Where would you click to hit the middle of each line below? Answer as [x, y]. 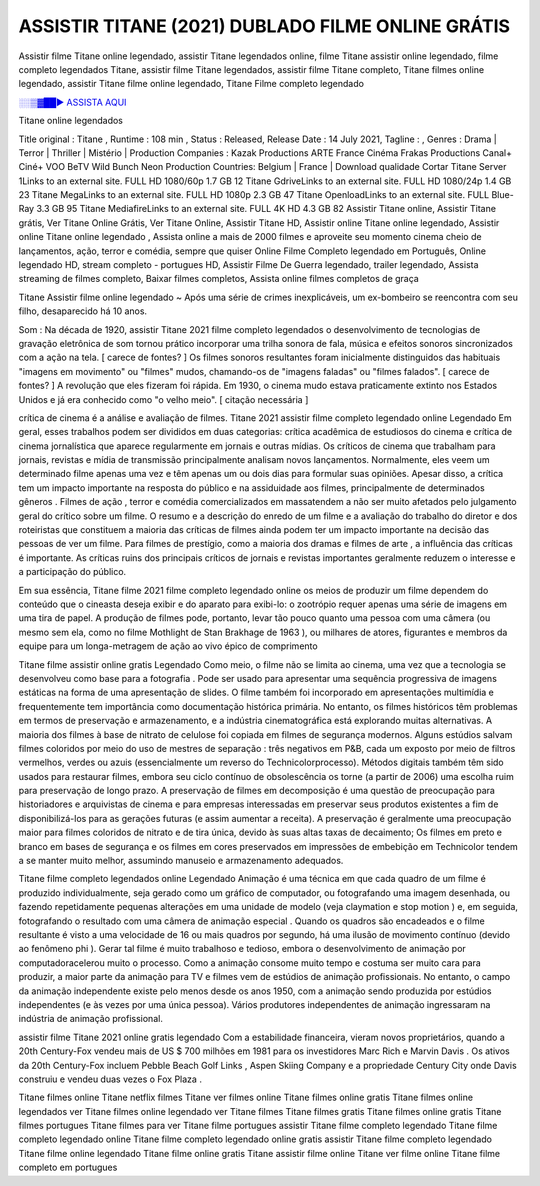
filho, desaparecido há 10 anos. [83, 311]
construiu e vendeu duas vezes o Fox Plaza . [110, 1079]
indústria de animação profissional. [91, 1019]
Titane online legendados [71, 121]
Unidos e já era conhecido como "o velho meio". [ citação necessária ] [163, 399]
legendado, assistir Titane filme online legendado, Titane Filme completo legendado [191, 84]
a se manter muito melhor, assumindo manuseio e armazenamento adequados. [181, 861]
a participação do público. [72, 572]
